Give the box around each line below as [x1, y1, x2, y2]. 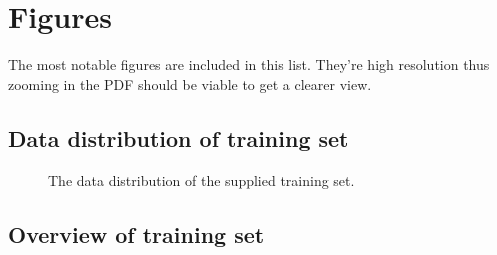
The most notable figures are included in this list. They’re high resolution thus [8, 54, 490, 75]
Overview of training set [8, 218, 265, 249]
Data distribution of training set [8, 122, 349, 153]
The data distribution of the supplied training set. [48, 169, 355, 190]
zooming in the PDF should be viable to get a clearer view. [8, 73, 372, 94]
